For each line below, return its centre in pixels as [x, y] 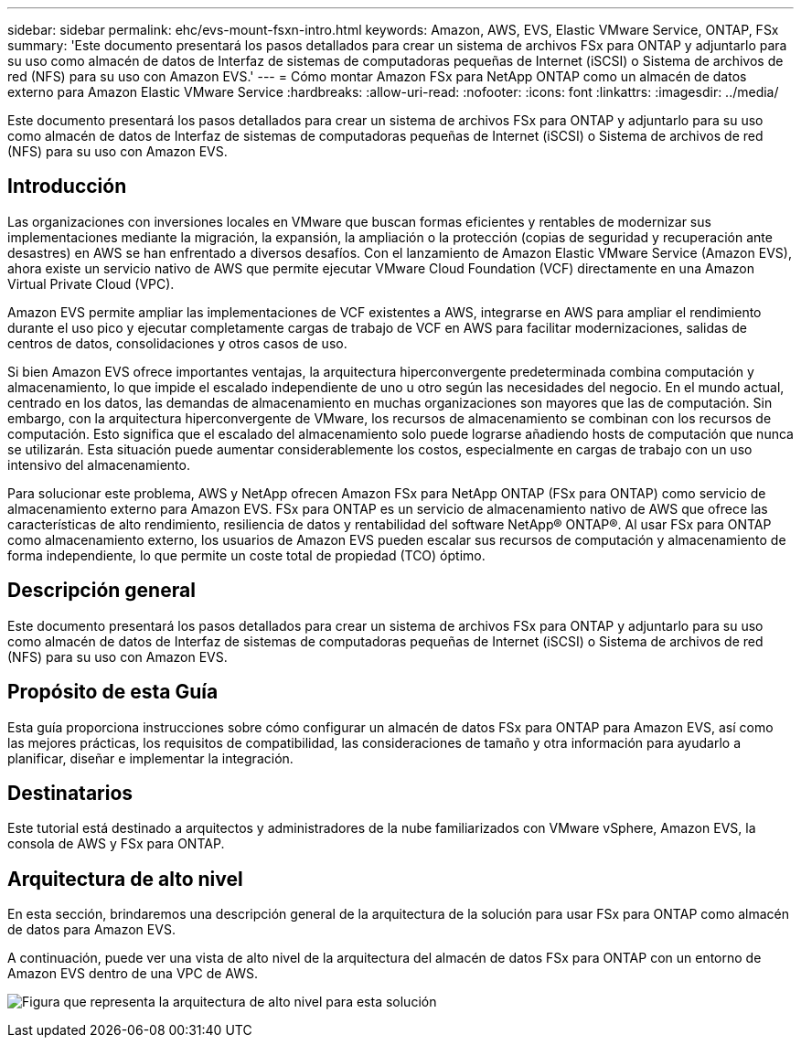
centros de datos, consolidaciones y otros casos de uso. [177, 343]
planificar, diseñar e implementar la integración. [150, 758]
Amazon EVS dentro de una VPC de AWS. [133, 974]
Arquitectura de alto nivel [125, 879]
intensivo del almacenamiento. [99, 464]
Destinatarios [70, 793]
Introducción [67, 187]
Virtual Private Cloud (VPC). [91, 283]
